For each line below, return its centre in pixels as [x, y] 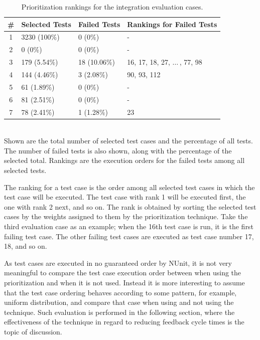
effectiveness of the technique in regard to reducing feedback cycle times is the [124, 322]
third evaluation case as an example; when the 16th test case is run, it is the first [129, 226]
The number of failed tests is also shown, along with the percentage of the [118, 150]
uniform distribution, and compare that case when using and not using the [119, 302]
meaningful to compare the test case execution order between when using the [123, 273]
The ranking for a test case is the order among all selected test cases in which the [129, 187]
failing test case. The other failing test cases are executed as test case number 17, [129, 236]
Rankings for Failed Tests [172, 24]
